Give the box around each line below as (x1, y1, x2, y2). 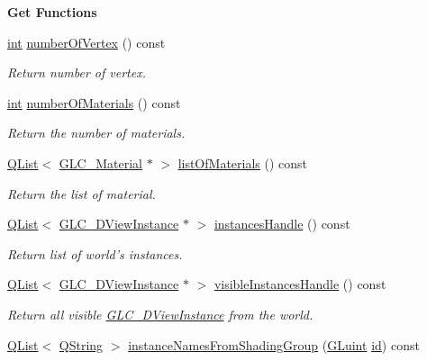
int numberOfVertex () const (7, 32, 166, 51)
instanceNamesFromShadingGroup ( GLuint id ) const (128, 335, 420, 354)
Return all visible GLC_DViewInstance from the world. (7, 304, 313, 323)
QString (59, 335, 104, 354)
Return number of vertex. (7, 63, 146, 82)
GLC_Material (59, 153, 142, 172)
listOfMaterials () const (177, 153, 308, 172)
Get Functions (7, 3, 97, 21)
